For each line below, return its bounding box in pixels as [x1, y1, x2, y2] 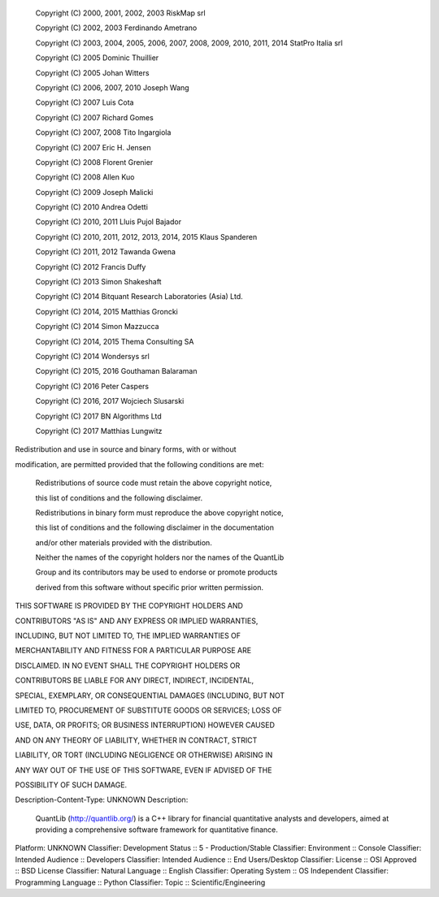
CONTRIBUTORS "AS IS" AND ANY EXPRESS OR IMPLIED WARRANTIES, [15, 616, 259, 626]
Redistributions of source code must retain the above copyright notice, [35, 478, 272, 487]
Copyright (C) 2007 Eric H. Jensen [35, 142, 151, 152]
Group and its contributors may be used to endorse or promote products [35, 567, 278, 577]
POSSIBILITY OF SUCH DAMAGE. [15, 780, 128, 790]
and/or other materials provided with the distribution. [35, 537, 213, 548]
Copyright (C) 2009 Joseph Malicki [35, 187, 154, 197]
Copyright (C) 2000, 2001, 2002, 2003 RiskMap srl [35, 8, 206, 18]
